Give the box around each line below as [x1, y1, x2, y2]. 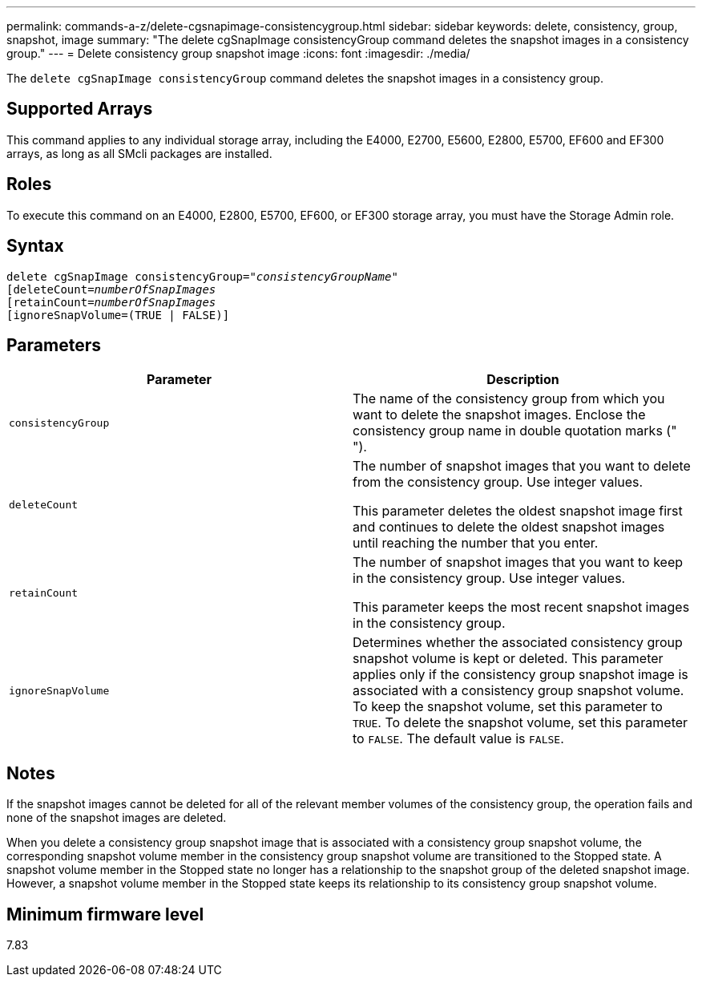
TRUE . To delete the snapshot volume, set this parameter [353, 714, 688, 731]
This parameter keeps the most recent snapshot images [353, 599, 690, 616]
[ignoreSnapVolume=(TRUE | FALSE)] [6, 308, 230, 322]
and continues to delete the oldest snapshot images [353, 519, 665, 536]
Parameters [6, 334, 101, 355]
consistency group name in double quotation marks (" [353, 423, 677, 439]
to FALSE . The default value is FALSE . [353, 730, 564, 747]
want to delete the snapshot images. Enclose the [353, 407, 646, 423]
